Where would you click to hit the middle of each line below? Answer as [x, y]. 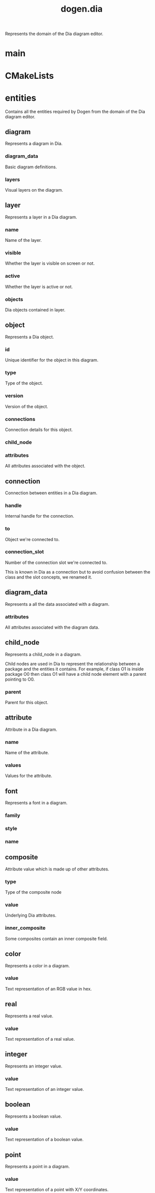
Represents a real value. [29, 1016]
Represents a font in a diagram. [36, 803]
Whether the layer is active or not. [39, 287]
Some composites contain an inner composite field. [56, 939]
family [13, 815]
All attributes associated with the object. [45, 466]
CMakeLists [30, 76]
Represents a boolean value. [34, 1116]
